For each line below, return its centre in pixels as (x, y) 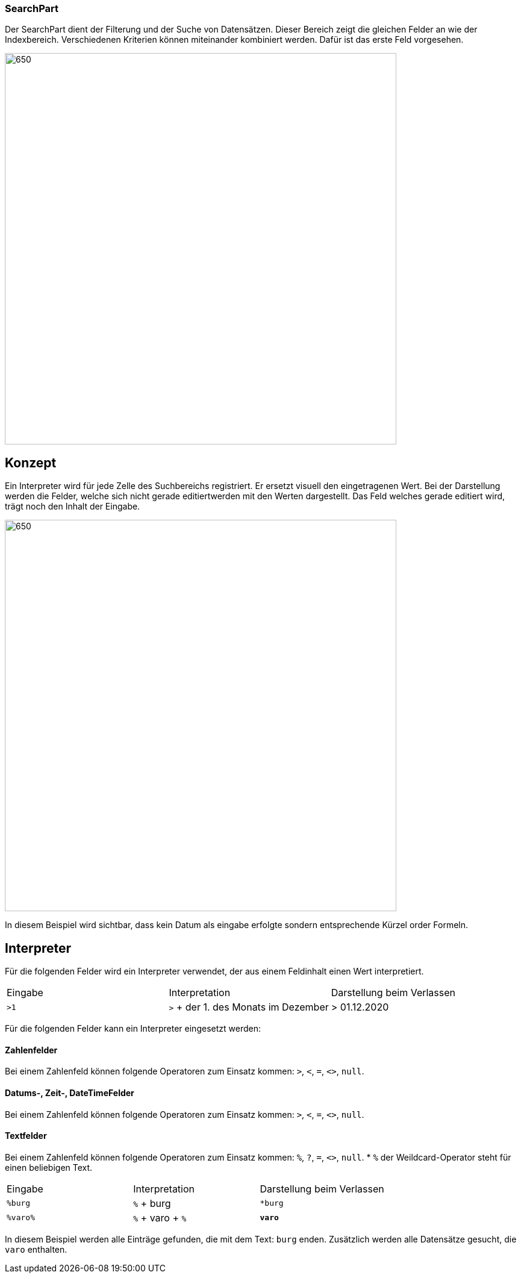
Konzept (31, 463)
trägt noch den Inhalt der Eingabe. (73, 507)
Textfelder (26, 1136)
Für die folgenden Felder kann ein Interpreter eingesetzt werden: (133, 1029)
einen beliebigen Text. (49, 1167)
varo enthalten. (36, 1249)
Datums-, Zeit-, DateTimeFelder (70, 1093)
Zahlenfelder (31, 1050)
